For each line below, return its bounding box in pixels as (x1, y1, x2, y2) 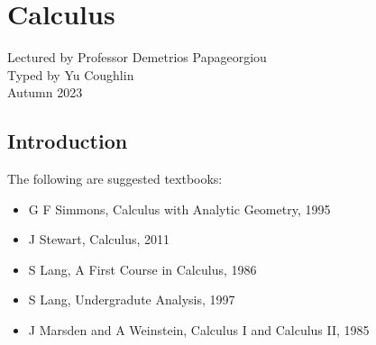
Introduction (7, 127, 128, 155)
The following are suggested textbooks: (7, 169, 223, 188)
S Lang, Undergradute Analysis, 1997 (28, 290, 235, 309)
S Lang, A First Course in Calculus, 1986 (28, 259, 257, 278)
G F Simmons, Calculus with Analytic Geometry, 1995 (28, 199, 331, 218)
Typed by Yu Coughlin (7, 65, 134, 84)
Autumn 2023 (7, 83, 83, 102)
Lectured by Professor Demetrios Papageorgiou (7, 48, 267, 67)
